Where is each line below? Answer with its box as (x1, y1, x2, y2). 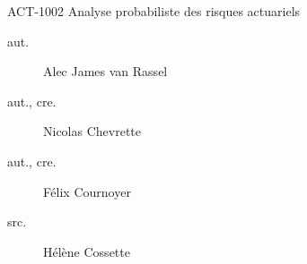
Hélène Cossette (43, 242, 130, 260)
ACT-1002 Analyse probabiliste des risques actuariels (7, 2, 301, 20)
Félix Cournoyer (43, 182, 131, 200)
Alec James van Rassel (43, 62, 168, 81)
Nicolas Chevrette (43, 122, 141, 141)
